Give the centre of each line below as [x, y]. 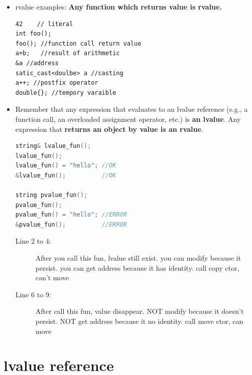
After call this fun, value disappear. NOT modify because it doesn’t [140, 311]
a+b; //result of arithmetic [68, 53]
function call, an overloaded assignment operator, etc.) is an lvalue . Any [128, 119]
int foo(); [33, 34]
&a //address [37, 63]
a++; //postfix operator [57, 83]
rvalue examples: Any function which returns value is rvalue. [118, 7]
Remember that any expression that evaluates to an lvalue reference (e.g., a [132, 109]
